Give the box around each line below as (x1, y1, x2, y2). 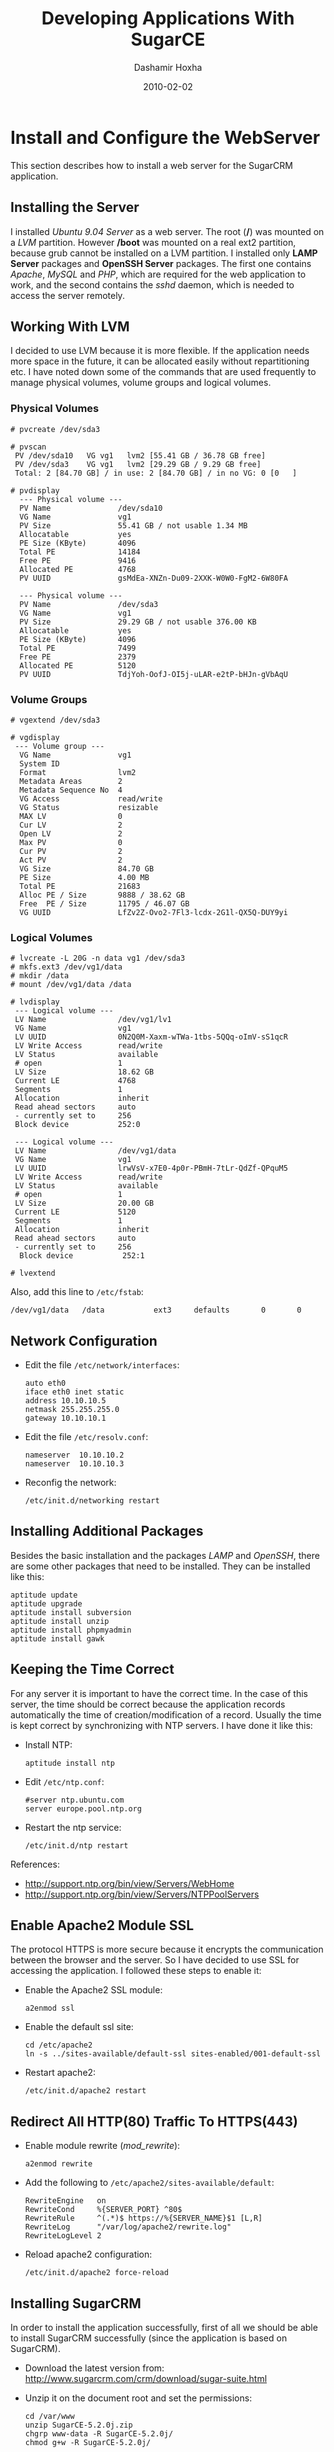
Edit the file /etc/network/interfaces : (24, 1359, 180, 1371)
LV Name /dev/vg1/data (14, 1146, 177, 1156)
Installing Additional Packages (10, 1523, 204, 1540)
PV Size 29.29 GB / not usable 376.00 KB (19, 617, 257, 627)
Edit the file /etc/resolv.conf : (24, 1431, 149, 1443)
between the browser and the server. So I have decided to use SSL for (10, 1954, 300, 1966)
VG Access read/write (19, 793, 163, 804)
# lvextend (10, 1268, 56, 1279)
